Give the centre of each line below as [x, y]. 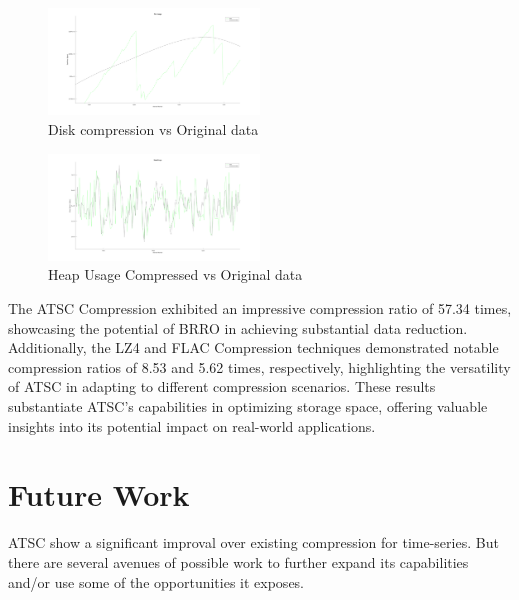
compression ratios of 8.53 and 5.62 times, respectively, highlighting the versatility [259, 366]
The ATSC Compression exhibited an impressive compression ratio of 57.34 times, [260, 308]
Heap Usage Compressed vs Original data [175, 274]
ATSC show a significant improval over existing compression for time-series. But [253, 542]
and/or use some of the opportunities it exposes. [156, 581]
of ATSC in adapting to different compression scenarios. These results [222, 386]
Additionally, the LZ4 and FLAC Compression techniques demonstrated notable [253, 347]
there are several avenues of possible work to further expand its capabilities [238, 561]
